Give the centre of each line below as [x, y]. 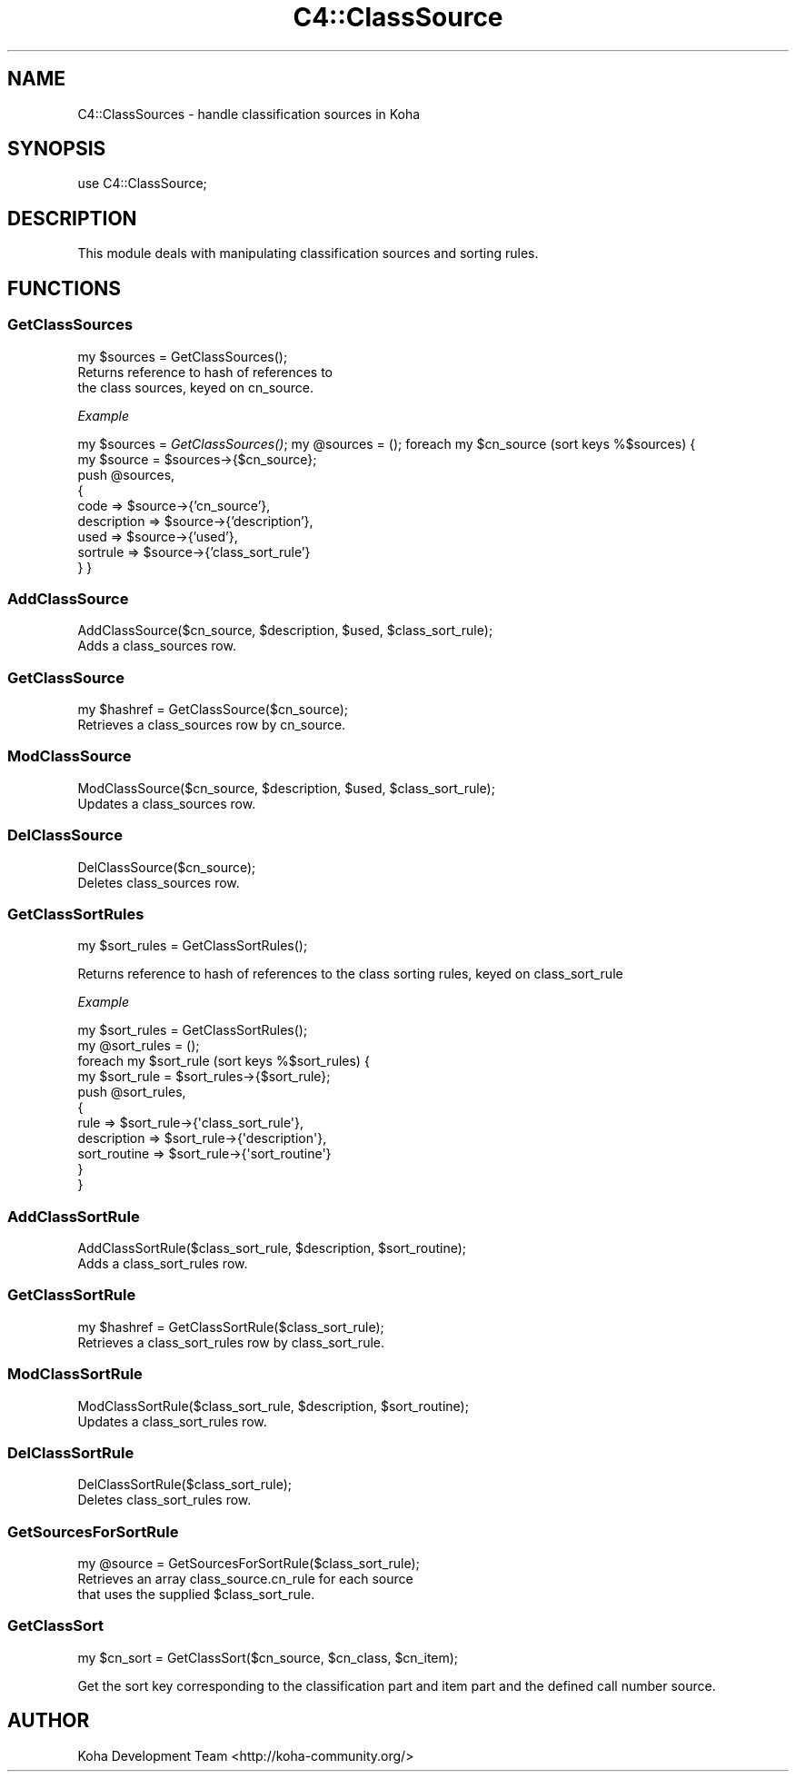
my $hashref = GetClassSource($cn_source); [213, 709]
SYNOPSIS [57, 149]
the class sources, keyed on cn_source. [196, 387]
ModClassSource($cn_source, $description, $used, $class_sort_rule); [286, 788]
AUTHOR [49, 1721]
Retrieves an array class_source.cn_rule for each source [245, 1579]
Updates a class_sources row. [167, 803]
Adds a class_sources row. [157, 646]
